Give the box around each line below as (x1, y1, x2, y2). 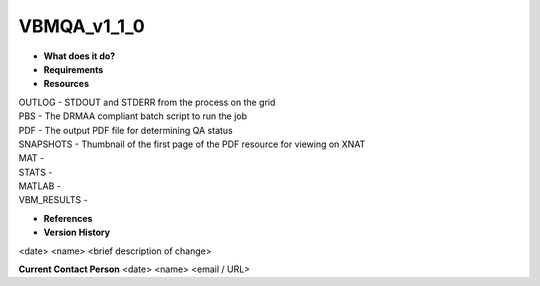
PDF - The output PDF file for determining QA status (18, 124, 234, 136)
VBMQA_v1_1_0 (18, 15, 145, 37)
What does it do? (43, 50, 116, 62)
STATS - (18, 166, 53, 178)
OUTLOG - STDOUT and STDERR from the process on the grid (18, 96, 276, 108)
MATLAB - (18, 180, 62, 192)
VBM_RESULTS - (18, 194, 89, 206)
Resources (43, 78, 90, 90)
